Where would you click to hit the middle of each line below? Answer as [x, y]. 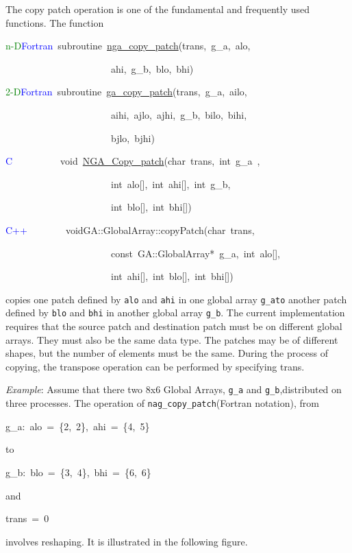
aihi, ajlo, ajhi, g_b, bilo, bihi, [179, 114]
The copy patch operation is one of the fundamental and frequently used [158, 9]
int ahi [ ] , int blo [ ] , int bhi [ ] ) [172, 276]
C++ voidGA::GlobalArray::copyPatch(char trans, [130, 230]
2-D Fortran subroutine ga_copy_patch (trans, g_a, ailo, [126, 92]
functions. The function [55, 22]
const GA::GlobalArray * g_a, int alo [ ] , [196, 253]
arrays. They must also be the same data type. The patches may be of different [172, 339]
